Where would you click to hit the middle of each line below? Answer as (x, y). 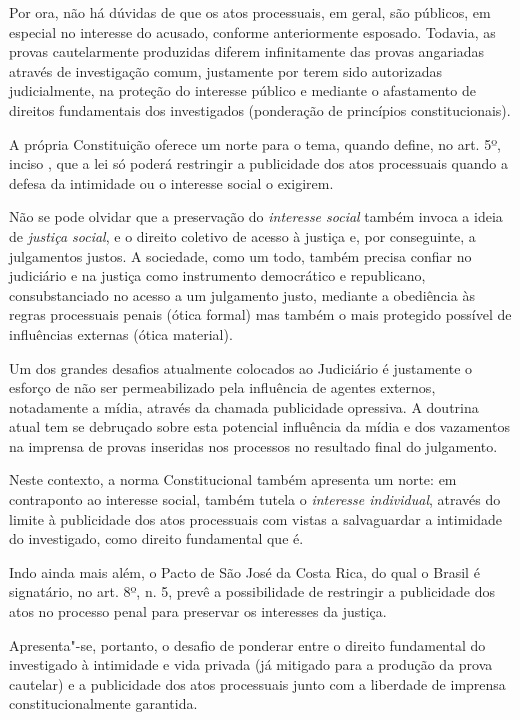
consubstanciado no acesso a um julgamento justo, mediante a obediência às (242, 294)
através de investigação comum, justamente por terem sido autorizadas (225, 70)
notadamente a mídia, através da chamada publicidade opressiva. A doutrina (244, 406)
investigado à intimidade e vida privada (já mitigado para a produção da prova (251, 664)
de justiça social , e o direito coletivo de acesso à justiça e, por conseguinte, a (242, 235)
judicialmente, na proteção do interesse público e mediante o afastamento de (242, 90)
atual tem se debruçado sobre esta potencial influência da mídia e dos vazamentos (259, 426)
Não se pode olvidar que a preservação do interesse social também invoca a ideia (256, 216)
